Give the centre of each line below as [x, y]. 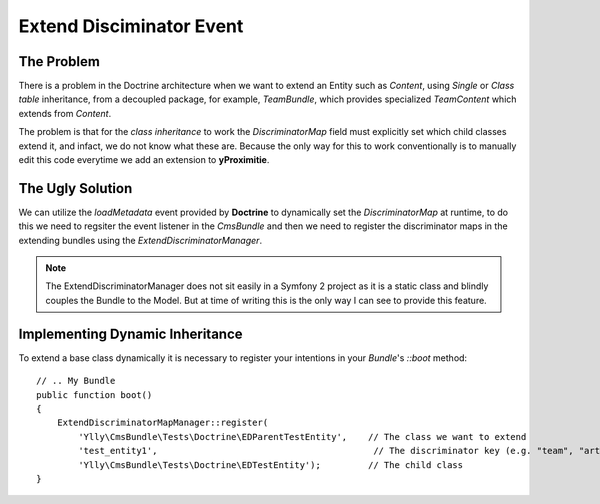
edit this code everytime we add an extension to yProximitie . [144, 160]
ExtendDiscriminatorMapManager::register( [162, 423]
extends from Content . [65, 113]
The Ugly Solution [75, 188]
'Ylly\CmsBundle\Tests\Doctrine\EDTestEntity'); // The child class [271, 464]
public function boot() [94, 394]
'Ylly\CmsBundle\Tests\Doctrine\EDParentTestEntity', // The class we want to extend [302, 436]
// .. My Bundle [76, 381]
